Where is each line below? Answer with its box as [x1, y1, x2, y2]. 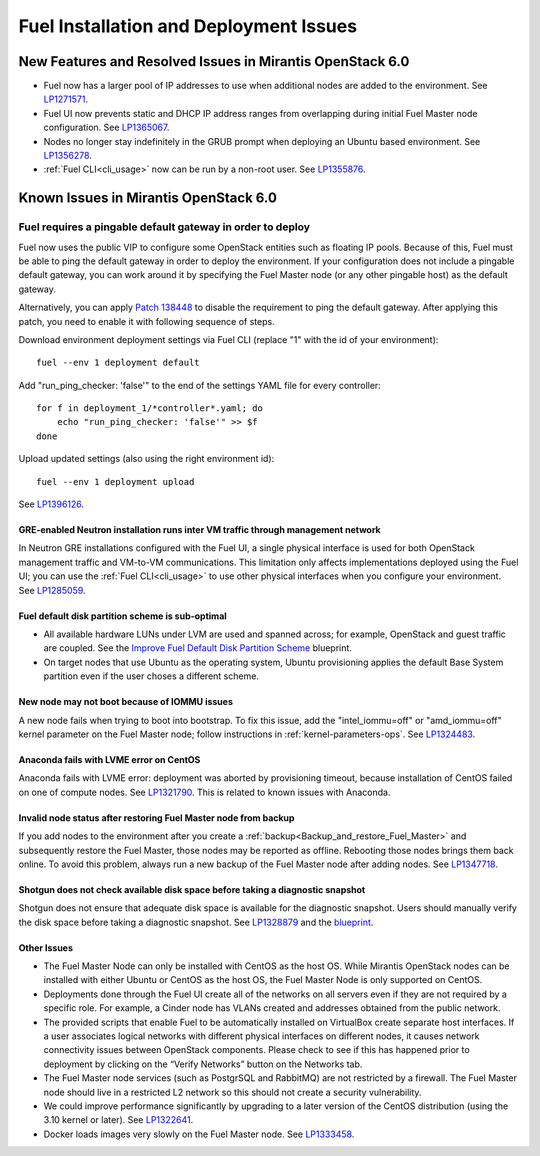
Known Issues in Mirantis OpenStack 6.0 [18, 190, 277, 207]
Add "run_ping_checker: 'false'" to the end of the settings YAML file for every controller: [18, 379, 382, 391]
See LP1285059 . [18, 584, 86, 596]
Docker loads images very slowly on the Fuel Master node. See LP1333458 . [43, 1128, 355, 1140]
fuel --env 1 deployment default [36, 357, 200, 369]
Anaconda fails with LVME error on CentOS [18, 753, 201, 765]
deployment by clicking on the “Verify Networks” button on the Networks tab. [43, 1058, 363, 1070]
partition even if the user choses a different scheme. [43, 670, 260, 682]
